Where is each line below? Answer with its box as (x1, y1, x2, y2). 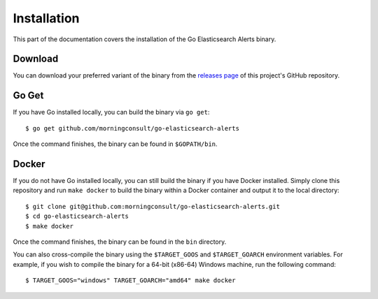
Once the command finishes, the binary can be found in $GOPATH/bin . (13, 140, 218, 148)
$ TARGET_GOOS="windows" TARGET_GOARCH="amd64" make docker (25, 277, 236, 284)
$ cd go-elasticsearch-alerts (25, 212, 129, 220)
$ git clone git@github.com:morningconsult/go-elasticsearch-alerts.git (25, 203, 280, 210)
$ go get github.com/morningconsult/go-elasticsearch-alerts (25, 124, 239, 132)
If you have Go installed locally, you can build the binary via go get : (13, 108, 210, 117)
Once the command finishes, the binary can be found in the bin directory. (13, 238, 227, 246)
